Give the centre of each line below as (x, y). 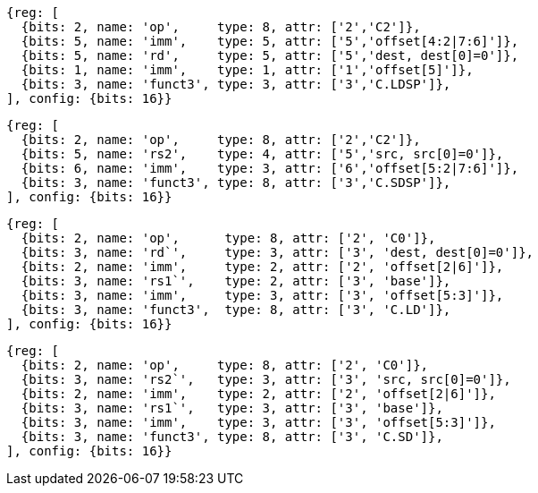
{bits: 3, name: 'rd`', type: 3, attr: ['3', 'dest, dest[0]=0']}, (277, 252)
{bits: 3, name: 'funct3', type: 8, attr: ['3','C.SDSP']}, (236, 183)
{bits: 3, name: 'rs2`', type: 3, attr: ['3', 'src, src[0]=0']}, (266, 379)
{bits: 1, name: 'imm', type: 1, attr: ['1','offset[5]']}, (247, 70)
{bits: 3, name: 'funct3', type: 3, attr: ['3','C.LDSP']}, (236, 84)
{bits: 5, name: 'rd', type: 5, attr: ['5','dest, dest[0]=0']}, (270, 55)
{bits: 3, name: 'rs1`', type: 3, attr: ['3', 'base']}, (232, 408)
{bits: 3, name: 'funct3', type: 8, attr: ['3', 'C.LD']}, (236, 310)
